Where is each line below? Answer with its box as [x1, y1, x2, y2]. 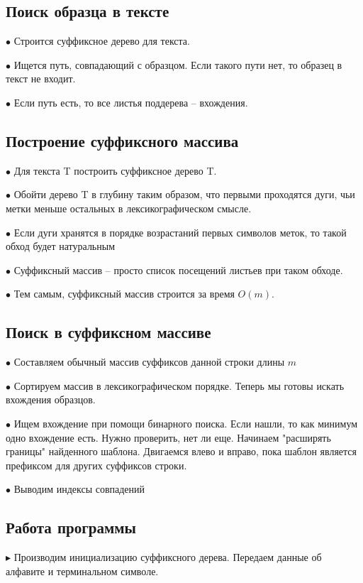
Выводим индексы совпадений [13, 481, 145, 496]
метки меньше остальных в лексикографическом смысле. [6, 200, 252, 215]
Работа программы [6, 516, 136, 538]
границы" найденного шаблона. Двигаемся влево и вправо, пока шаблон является [6, 444, 357, 459]
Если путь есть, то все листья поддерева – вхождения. [13, 94, 248, 109]
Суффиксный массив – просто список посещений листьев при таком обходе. [13, 262, 343, 277]
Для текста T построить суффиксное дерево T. [13, 163, 217, 178]
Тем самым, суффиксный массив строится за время [13, 286, 235, 301]
